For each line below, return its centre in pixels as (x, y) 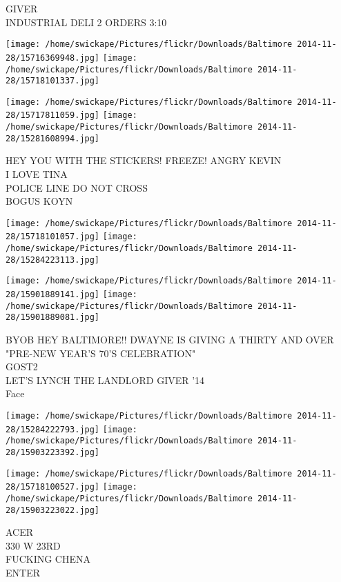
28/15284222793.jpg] (53, 429)
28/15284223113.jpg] (53, 260)
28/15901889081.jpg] (53, 318)
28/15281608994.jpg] (53, 138)
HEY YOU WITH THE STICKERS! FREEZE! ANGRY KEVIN (144, 160)
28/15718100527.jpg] (53, 487)
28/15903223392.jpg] (53, 452)
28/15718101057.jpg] (53, 237)
